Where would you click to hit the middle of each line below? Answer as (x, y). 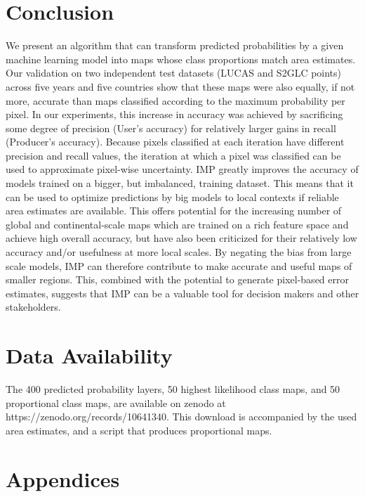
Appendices (63, 478)
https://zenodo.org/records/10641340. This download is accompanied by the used (181, 417)
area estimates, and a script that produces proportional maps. (139, 430)
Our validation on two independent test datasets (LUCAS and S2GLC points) (174, 73)
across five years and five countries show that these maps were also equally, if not (180, 86)
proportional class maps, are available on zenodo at (116, 402)
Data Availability (89, 355)
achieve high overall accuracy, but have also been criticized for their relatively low (181, 238)
